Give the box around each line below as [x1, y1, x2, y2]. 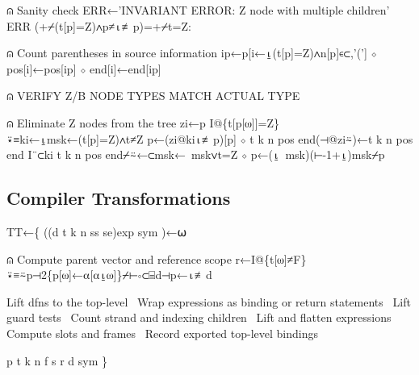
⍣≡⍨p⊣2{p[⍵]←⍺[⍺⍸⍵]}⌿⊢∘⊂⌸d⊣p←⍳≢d [6, 266, 212, 283]
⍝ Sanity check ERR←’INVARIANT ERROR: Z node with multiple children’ [6, 2, 390, 18]
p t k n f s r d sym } [6, 352, 108, 369]
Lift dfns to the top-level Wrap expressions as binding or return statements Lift [6, 293, 411, 310]
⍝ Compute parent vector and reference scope [6, 250, 232, 267]
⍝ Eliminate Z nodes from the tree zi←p [6, 114, 206, 131]
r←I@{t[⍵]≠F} [235, 250, 307, 267]
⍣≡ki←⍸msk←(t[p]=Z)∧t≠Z [6, 130, 144, 147]
